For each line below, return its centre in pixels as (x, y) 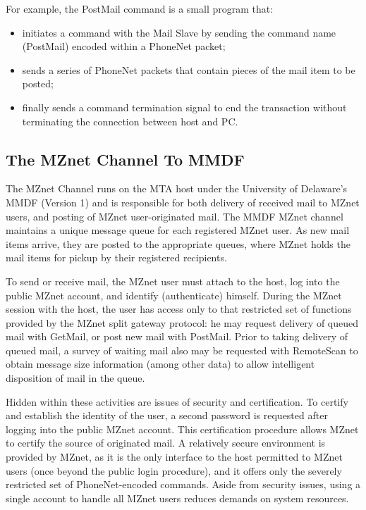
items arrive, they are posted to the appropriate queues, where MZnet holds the (178, 243)
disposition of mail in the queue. (75, 378)
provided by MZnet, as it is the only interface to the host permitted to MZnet (174, 457)
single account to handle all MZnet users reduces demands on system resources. (177, 498)
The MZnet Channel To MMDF (125, 159)
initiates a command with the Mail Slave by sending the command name (179, 32)
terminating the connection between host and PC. (130, 121)
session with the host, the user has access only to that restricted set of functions (179, 309)
